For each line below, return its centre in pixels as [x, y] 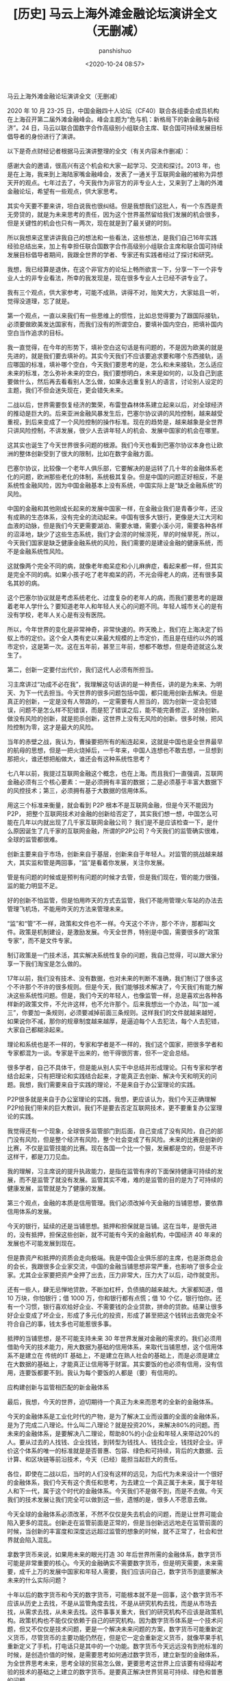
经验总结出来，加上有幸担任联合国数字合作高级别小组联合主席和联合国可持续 [115, 246]
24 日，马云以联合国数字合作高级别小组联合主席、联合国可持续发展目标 [122, 128]
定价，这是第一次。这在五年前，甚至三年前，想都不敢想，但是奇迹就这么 [115, 646]
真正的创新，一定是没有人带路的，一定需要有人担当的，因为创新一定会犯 [109, 701]
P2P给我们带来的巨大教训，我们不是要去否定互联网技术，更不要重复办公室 [112, 1108]
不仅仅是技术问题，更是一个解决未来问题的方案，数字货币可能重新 [124, 1629]
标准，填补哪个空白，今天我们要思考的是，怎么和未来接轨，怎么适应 [127, 364]
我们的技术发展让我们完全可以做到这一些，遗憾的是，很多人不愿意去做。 [109, 1499]
